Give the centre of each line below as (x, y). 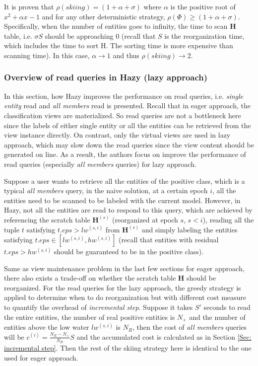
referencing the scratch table (47, 219)
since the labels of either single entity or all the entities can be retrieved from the (128, 125)
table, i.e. (18, 36)
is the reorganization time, (204, 36)
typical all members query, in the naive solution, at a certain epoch (106, 190)
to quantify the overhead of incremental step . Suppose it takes (98, 307)
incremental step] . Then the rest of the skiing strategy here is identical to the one (128, 347)
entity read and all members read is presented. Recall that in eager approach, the (127, 106)
